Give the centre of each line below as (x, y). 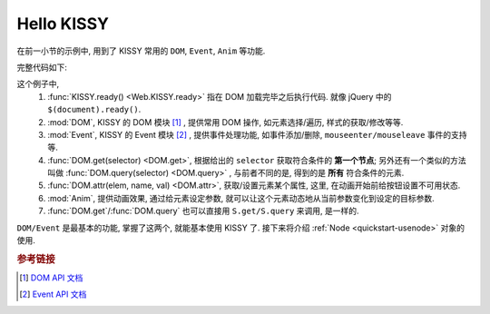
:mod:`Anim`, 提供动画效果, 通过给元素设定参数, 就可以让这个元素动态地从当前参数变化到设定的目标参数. (241, 198)
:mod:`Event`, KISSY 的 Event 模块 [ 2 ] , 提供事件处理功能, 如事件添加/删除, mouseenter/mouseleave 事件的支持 (257, 134)
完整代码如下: (42, 67)
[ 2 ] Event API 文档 (53, 294)
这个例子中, (38, 84)
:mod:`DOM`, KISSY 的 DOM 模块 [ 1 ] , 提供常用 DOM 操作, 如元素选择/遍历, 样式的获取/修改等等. (225, 122)
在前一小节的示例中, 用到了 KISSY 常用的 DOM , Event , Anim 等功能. (141, 51)
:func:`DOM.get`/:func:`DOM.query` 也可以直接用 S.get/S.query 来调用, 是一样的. (203, 211)
